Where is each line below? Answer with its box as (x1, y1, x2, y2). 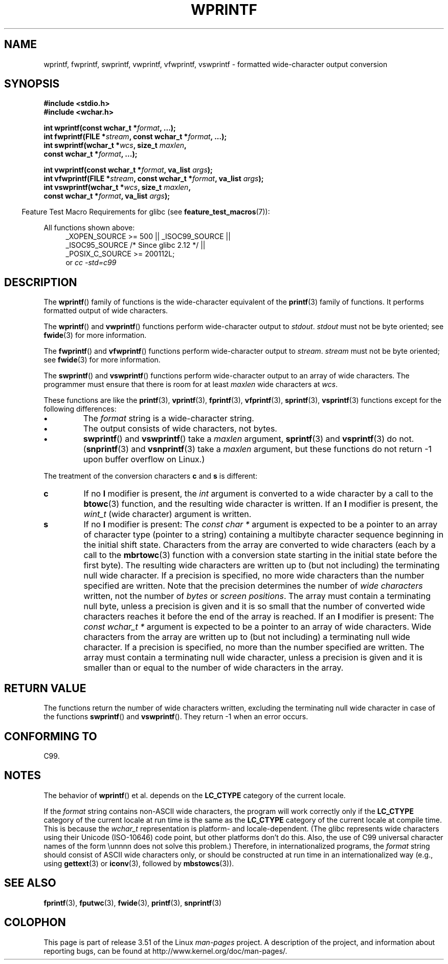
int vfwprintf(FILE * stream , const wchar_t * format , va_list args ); (43, 174, 264, 183)
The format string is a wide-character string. (83, 413, 254, 424)
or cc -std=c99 (65, 258, 117, 267)
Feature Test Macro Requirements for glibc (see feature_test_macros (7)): (21, 207, 270, 217)
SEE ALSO (4, 876, 56, 890)
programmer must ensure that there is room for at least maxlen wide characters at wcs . (43, 380, 338, 389)
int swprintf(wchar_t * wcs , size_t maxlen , (43, 141, 187, 150)
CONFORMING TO (4, 730, 97, 743)
